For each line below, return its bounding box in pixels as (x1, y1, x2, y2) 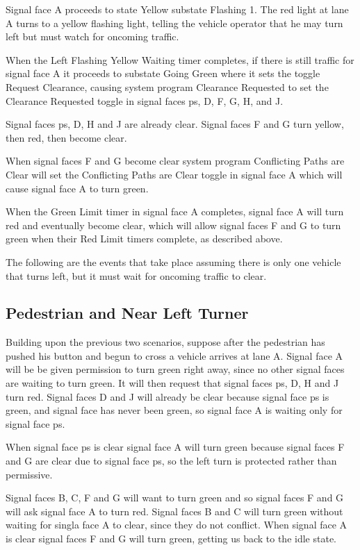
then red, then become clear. (6, 130, 127, 144)
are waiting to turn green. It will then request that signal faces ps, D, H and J (6, 376, 339, 390)
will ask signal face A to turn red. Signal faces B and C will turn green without (6, 503, 343, 518)
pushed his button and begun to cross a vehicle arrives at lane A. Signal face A (6, 348, 343, 362)
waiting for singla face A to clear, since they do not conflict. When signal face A (6, 517, 347, 532)
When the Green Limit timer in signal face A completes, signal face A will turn (6, 204, 344, 219)
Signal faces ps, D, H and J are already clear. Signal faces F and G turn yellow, (6, 117, 344, 131)
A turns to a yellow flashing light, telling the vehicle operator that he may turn (6, 15, 343, 30)
